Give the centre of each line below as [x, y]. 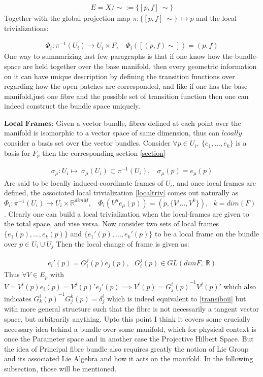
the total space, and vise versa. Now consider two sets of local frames [111, 224]
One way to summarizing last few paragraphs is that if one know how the [118, 56]
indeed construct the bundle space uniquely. [72, 106]
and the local [216, 18]
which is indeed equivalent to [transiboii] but [176, 298]
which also [240, 286]
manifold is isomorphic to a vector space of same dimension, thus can [112, 133]
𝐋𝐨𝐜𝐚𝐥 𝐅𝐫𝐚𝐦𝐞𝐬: [29, 124]
